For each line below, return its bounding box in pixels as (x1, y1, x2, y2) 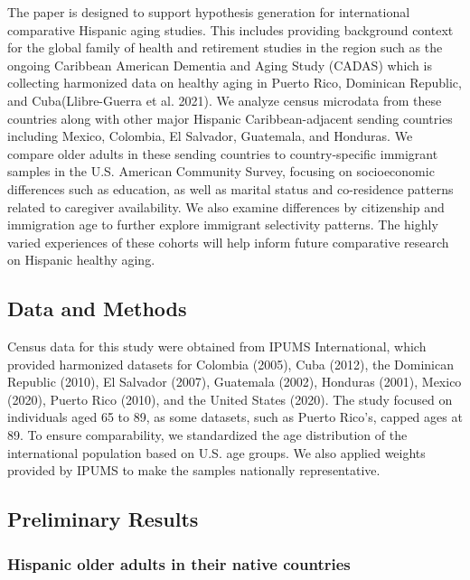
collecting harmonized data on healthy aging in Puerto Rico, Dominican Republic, (7, 73, 462, 92)
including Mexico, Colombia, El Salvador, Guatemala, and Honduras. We (7, 126, 413, 145)
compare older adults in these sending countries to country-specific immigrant (7, 144, 438, 163)
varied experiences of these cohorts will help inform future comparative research (7, 232, 449, 251)
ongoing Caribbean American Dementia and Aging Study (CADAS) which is (7, 55, 432, 74)
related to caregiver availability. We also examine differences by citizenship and (7, 197, 445, 216)
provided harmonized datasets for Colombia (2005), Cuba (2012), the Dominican (7, 354, 454, 373)
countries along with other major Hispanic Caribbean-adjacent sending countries (7, 108, 453, 127)
